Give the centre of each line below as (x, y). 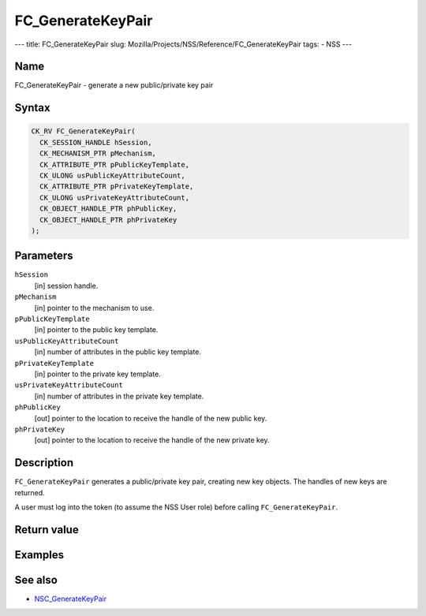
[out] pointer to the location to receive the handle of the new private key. (152, 440)
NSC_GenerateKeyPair (70, 599)
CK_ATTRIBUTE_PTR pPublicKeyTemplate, (114, 164)
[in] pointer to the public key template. (96, 330)
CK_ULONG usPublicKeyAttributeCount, (112, 176)
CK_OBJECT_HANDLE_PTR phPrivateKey (108, 220)
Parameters (44, 256)
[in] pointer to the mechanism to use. (94, 308)
